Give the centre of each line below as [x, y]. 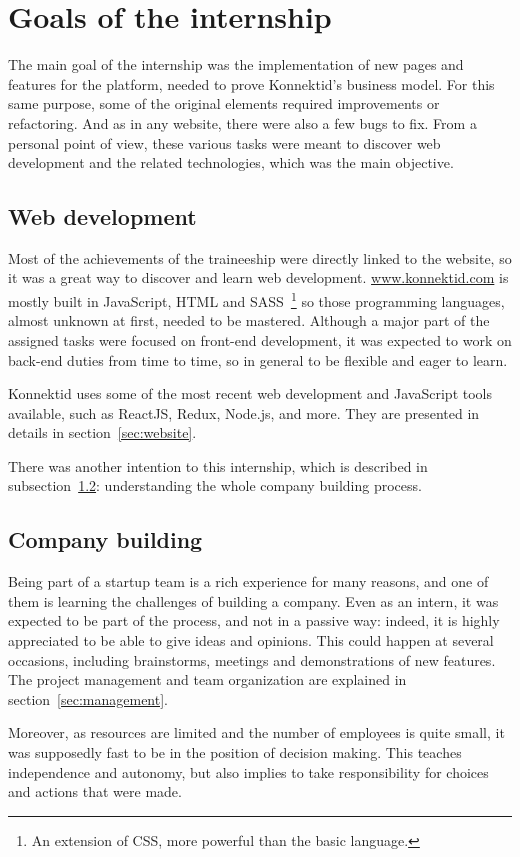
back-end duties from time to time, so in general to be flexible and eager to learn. [258, 359]
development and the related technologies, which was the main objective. [231, 162]
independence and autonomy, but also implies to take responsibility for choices [248, 771]
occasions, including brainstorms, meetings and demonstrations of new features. [252, 659]
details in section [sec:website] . [102, 432]
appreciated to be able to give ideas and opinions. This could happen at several [251, 640]
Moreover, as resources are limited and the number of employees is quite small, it [256, 732]
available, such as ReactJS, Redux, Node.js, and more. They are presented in [244, 412]
